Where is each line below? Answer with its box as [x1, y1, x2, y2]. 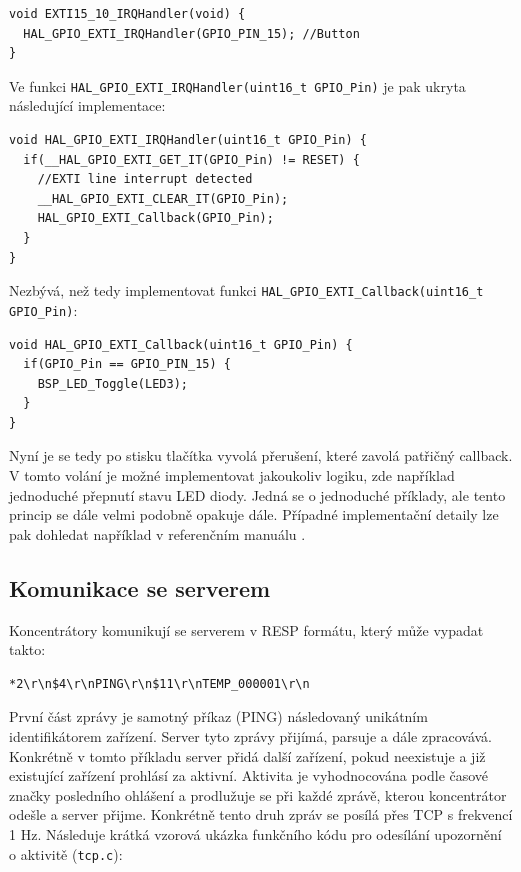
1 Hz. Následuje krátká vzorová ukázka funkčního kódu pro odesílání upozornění [9, 823, 502, 844]
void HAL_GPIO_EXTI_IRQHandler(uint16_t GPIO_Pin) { [9, 133, 367, 148]
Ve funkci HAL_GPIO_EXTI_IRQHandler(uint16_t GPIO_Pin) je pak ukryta [9, 75, 466, 96]
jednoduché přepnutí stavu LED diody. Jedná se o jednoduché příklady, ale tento [9, 484, 506, 505]
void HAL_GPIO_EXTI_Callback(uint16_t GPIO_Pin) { [9, 337, 353, 352]
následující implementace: [9, 95, 166, 116]
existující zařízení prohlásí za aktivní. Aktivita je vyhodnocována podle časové [9, 765, 489, 786]
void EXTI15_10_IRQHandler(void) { [9, 7, 246, 21]
